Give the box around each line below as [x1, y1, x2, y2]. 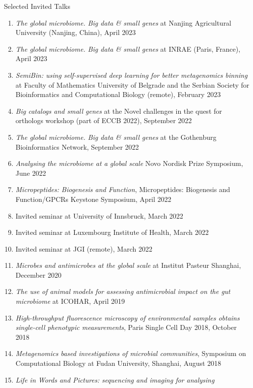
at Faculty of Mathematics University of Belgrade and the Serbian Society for [15, 79, 250, 90]
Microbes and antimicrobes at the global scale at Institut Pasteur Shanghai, [15, 260, 241, 270]
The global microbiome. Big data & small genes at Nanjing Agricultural [15, 17, 231, 28]
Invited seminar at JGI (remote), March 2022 [15, 243, 152, 254]
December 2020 [15, 269, 61, 280]
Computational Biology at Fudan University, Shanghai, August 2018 [15, 358, 222, 368]
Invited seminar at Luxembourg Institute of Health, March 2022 [15, 227, 209, 237]
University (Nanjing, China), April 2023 [15, 27, 136, 37]
